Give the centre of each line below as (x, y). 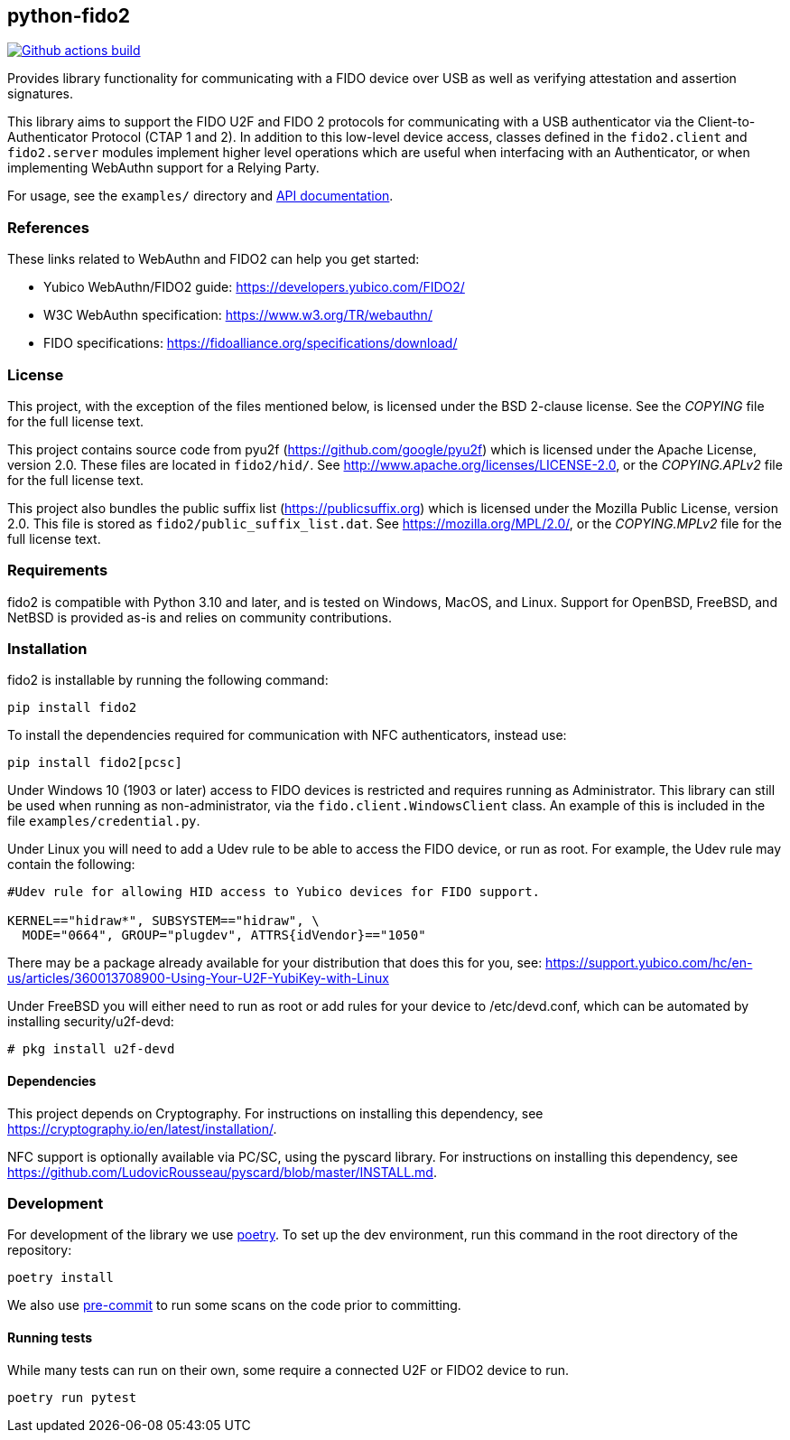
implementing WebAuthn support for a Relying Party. (163, 168)
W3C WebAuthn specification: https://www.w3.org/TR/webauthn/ (238, 315)
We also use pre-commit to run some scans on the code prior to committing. (234, 1305)
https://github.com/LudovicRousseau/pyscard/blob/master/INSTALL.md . (222, 1172)
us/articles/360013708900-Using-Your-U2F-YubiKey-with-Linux (198, 978)
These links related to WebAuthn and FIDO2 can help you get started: (214, 259)
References (48, 227)
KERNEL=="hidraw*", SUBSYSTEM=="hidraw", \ (163, 921)
